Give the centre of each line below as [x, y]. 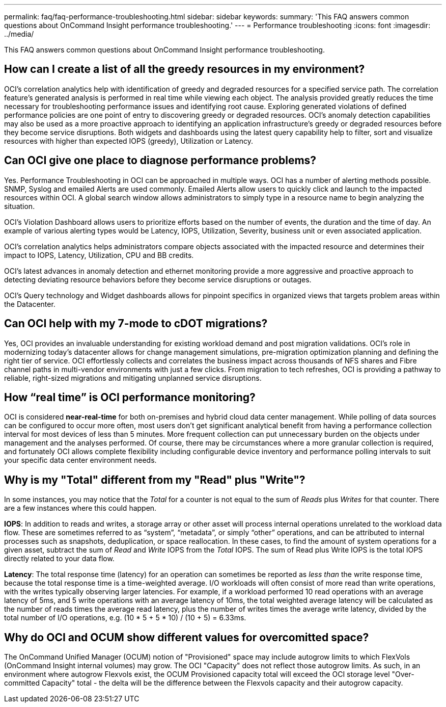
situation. [20, 206]
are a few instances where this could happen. [80, 508]
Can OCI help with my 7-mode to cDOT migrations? [136, 324]
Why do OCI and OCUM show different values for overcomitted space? [187, 637]
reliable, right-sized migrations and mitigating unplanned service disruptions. [133, 378]
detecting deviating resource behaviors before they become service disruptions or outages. [158, 279]
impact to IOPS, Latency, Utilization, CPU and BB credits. [99, 255]
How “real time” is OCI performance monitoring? [130, 397]
